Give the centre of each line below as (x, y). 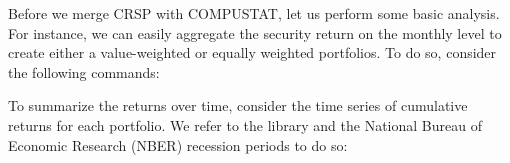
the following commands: (84, 71)
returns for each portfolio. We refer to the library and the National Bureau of (245, 124)
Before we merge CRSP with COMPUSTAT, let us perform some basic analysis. (254, 13)
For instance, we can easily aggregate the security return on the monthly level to (255, 32)
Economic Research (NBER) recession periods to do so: (178, 144)
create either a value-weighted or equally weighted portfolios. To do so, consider (252, 52)
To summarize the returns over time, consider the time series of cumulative (238, 105)
